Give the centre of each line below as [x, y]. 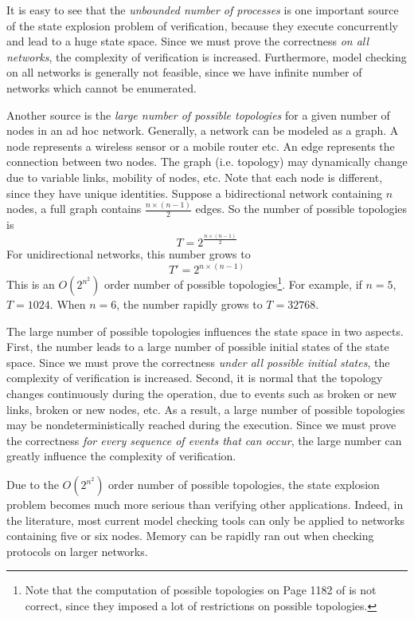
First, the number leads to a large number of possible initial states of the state [198, 347]
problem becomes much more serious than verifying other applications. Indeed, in [205, 504]
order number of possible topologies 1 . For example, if [233, 283]
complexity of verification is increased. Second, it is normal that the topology [195, 378]
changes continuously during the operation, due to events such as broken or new [202, 394]
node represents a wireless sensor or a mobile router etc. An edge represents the [201, 146]
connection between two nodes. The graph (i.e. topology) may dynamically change [207, 162]
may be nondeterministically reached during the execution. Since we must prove [201, 425]
